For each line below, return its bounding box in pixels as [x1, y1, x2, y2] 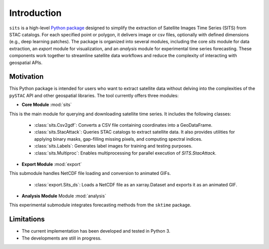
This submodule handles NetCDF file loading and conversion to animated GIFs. [9, 170, 171, 176]
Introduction [9, 7, 62, 18]
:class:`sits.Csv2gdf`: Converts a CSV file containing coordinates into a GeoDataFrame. [34, 122, 213, 128]
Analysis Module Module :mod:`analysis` [21, 193, 107, 199]
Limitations [9, 215, 45, 224]
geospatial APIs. [9, 60, 43, 66]
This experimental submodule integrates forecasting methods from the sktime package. [9, 202, 192, 208]
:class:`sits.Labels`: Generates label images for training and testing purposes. [34, 143, 193, 149]
